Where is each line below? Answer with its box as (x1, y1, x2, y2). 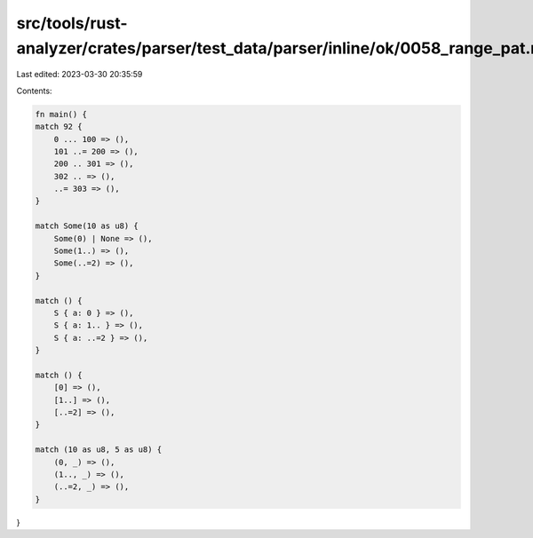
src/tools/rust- (16, 13, 128, 33)
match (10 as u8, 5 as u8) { (35, 445, 163, 455)
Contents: (16, 85, 52, 96)
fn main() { (35, 109, 88, 119)
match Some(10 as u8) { (35, 221, 139, 231)
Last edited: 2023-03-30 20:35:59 (16, 69, 143, 80)
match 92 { (35, 122, 83, 132)
